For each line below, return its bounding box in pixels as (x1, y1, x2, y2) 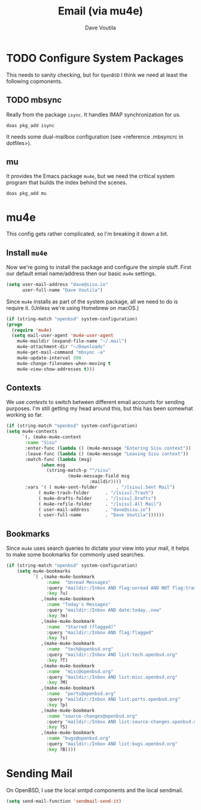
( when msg (41, 462, 66, 468)
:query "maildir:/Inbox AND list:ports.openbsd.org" (46, 697, 181, 703)
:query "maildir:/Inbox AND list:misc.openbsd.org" (46, 674, 178, 680)
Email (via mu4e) (57, 4, 144, 18)
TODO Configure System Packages (6, 51, 184, 65)
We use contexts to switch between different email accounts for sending (6, 399, 185, 406)
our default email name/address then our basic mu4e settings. (6, 270, 157, 277)
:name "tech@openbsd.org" (46, 646, 114, 652)
